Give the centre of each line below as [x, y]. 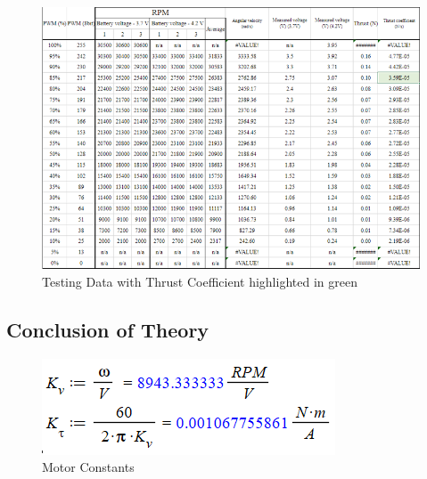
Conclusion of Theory [108, 329]
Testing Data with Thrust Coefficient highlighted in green [200, 281]
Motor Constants [88, 467]
